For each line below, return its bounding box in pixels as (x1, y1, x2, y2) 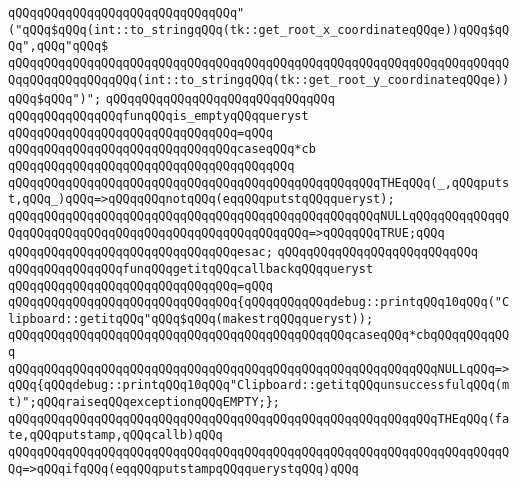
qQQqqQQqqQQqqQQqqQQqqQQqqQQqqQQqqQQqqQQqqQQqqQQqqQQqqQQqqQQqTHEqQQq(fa (8, 411, 510, 426)
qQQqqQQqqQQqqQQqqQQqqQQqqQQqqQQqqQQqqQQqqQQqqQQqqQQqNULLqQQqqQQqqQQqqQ (8, 208, 510, 223)
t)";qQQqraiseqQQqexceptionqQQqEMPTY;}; (8, 395, 281, 410)
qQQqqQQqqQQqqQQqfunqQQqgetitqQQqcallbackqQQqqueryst (8, 261, 374, 276)
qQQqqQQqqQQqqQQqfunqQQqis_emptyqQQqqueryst (8, 108, 309, 123)
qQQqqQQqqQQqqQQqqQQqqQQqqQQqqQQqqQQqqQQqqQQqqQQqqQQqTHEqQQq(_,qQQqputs (8, 175, 510, 190)
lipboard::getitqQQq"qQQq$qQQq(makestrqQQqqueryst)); (8, 311, 374, 326)
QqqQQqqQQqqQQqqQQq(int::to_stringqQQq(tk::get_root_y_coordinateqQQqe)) (8, 72, 510, 87)
